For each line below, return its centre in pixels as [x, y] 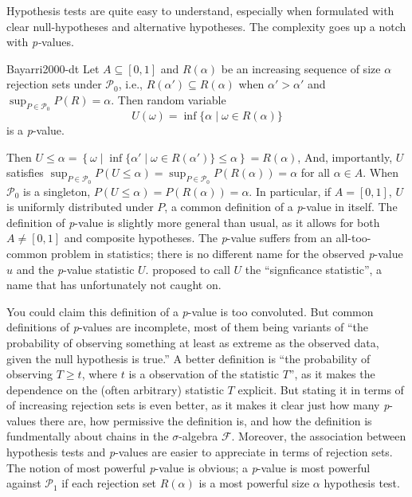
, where [100, 374]
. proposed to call [188, 269]
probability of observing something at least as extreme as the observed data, [193, 342]
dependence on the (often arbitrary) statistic [115, 389]
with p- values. [40, 42]
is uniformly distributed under [80, 207]
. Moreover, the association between [319, 436]
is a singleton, [57, 191]
